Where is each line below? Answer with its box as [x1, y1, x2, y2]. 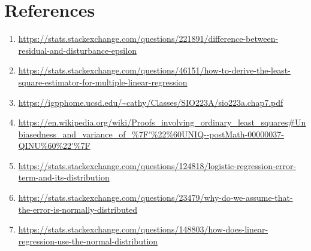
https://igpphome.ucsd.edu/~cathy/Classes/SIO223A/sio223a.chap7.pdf [18, 96, 283, 108]
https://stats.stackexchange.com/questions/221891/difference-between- [18, 32, 279, 45]
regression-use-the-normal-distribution [18, 234, 158, 247]
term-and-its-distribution [18, 171, 110, 183]
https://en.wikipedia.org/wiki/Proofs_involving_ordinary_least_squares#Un [18, 116, 306, 128]
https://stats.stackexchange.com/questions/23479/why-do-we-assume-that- [18, 191, 293, 204]
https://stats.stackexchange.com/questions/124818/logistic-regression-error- [18, 159, 297, 172]
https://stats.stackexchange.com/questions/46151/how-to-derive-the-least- [18, 64, 291, 76]
